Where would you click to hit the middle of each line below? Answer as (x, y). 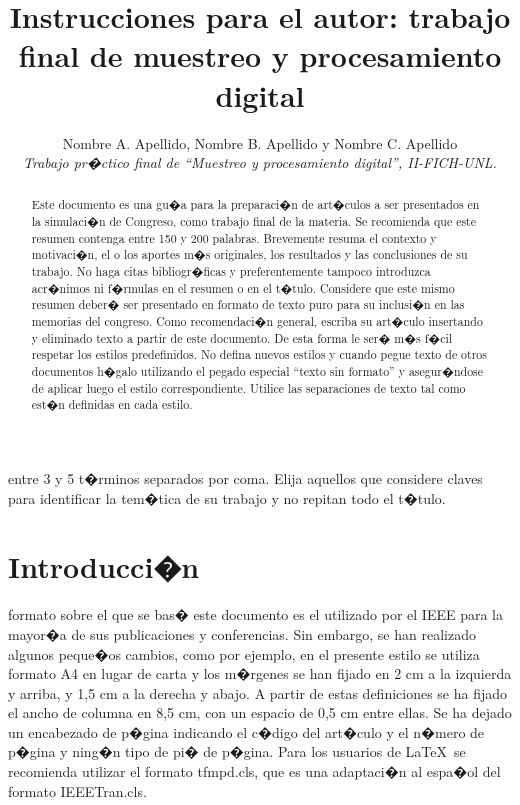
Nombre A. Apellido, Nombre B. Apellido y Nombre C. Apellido (260, 142)
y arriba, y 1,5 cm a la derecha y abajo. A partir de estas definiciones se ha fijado (258, 692)
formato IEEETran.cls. (77, 790)
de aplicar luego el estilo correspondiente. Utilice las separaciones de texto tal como (248, 387)
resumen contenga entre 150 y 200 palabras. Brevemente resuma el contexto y (234, 237)
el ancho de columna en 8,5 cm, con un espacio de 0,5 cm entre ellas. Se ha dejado (260, 712)
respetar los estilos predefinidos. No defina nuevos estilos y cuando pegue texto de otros (259, 354)
